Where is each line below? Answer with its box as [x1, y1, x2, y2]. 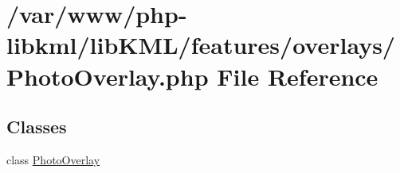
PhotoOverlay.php [6, 60, 209, 92]
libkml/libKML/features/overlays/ [6, 29, 395, 61]
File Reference [217, 60, 378, 92]
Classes [6, 114, 67, 139]
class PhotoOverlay [6, 151, 100, 167]
